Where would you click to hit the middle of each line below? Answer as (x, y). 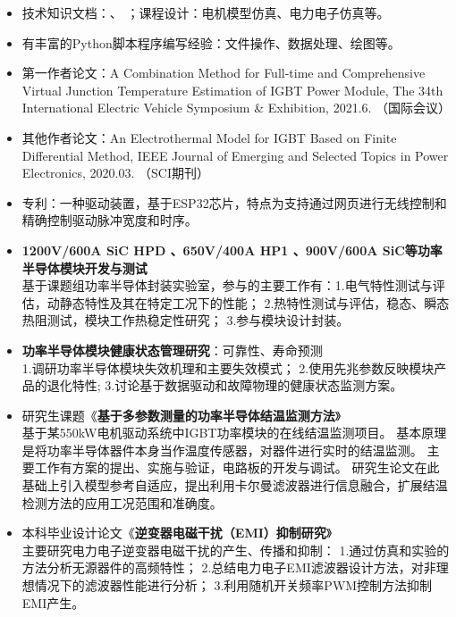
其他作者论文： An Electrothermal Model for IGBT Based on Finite (209, 137)
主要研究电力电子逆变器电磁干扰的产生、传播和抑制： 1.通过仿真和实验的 (236, 550)
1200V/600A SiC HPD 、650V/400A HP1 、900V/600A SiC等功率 (232, 250)
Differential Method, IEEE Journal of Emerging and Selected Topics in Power (235, 155)
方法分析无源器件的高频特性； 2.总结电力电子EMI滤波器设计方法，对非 (229, 567)
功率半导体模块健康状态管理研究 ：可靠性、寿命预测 (172, 350)
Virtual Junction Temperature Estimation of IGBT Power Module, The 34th (232, 90)
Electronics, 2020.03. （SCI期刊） (115, 173)
